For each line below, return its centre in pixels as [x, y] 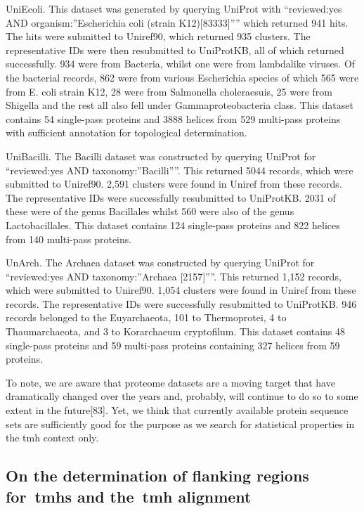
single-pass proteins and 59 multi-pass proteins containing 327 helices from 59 [173, 345]
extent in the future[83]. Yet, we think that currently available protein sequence [177, 410]
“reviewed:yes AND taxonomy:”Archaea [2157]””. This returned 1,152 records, [174, 276]
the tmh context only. [52, 438]
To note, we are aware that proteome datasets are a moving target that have [170, 382]
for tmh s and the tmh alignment [129, 496]
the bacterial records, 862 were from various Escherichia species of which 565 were [182, 77]
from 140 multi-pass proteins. [69, 239]
